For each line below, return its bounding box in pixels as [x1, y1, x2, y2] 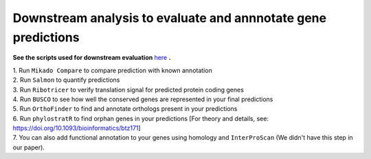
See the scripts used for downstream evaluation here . [12, 54, 171, 62]
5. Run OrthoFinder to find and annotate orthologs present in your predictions [12, 105, 238, 113]
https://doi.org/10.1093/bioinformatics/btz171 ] [12, 124, 141, 132]
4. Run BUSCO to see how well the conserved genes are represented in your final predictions [12, 95, 273, 103]
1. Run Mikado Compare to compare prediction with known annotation [12, 66, 212, 74]
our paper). [12, 143, 45, 151]
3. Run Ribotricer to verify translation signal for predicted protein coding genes [12, 85, 244, 94]
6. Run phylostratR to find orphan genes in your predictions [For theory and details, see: [12, 114, 269, 123]
